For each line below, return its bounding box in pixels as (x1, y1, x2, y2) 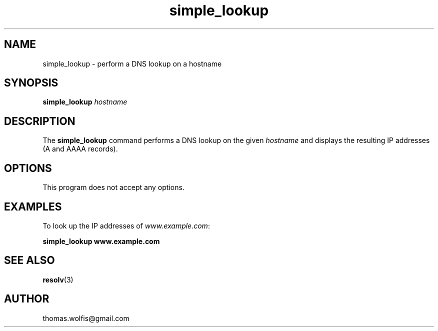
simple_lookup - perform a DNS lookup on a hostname (42, 59, 222, 68)
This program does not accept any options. (42, 183, 184, 192)
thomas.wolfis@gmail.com (42, 313, 129, 322)
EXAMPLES (4, 200, 62, 213)
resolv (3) (42, 275, 73, 284)
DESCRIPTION (4, 114, 75, 127)
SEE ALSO (4, 254, 55, 267)
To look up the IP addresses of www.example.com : (42, 221, 210, 230)
